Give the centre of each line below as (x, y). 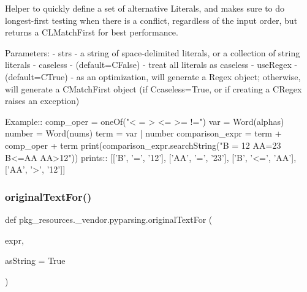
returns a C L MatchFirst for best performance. (92, 32)
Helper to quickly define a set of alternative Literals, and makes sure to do (145, 8)
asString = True (35, 260)
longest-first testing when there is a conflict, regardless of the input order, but (151, 20)
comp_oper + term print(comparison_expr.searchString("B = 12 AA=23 (143, 145)
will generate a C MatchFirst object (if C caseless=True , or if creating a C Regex (153, 88)
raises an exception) (42, 101)
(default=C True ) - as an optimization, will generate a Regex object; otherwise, (153, 76)
